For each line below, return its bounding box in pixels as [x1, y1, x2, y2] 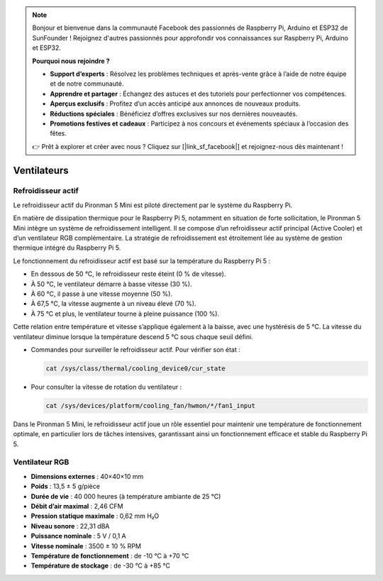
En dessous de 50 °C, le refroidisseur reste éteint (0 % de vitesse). [30, 270, 226, 278]
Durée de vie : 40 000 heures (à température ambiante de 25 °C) [30, 492, 221, 500]
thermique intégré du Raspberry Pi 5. [13, 243, 121, 252]
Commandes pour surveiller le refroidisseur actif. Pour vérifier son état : [30, 345, 240, 354]
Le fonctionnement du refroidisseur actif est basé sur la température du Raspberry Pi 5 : [13, 256, 271, 265]
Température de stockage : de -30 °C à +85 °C [30, 561, 170, 570]
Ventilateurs [13, 164, 69, 177]
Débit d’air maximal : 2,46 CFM [30, 502, 123, 510]
